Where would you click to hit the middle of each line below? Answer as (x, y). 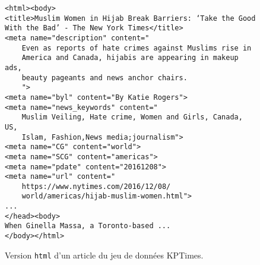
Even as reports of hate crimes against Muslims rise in (137, 48)
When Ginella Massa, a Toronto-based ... (88, 226)
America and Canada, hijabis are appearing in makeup (130, 58)
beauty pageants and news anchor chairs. (104, 78)
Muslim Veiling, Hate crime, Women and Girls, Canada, (132, 117)
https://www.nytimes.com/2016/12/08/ (96, 186)
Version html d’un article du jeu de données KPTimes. (104, 255)
